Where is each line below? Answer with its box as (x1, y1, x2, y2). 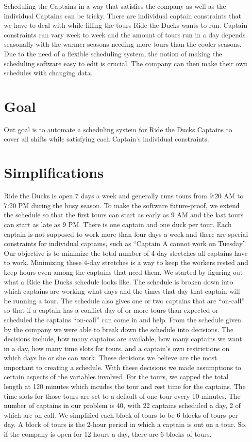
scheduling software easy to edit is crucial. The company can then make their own (4, 58, 248, 68)
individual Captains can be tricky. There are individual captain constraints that (4, 10, 241, 20)
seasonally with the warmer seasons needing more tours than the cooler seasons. (4, 39, 242, 49)
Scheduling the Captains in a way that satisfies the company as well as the (4, 1, 226, 11)
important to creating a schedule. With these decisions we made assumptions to (4, 362, 241, 372)
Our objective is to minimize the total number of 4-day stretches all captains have (4, 248, 248, 258)
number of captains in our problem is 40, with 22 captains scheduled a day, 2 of (4, 400, 241, 410)
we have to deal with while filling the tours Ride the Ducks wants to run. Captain (4, 20, 248, 30)
